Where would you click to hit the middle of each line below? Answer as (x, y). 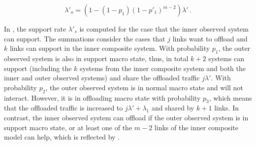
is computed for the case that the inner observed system (164, 29)
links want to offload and (210, 38)
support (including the (38, 68)
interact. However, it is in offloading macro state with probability (102, 97)
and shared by (173, 108)
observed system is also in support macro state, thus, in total (96, 58)
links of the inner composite (196, 127)
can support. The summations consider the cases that (85, 38)
